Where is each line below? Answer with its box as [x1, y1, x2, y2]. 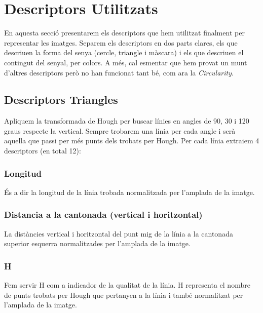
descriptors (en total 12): [4, 145, 81, 156]
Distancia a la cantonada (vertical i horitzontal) [4, 208, 203, 221]
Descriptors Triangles [4, 92, 118, 107]
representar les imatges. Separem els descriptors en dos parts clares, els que [4, 37, 238, 48]
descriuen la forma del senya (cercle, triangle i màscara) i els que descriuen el [4, 47, 244, 58]
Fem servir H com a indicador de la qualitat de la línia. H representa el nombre [4, 280, 250, 290]
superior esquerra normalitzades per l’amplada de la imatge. [4, 238, 191, 249]
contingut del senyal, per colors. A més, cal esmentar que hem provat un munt [4, 57, 247, 67]
